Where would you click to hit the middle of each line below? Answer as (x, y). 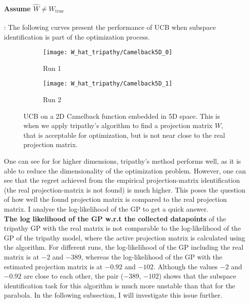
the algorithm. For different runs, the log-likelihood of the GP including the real (124, 247)
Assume (17, 8)
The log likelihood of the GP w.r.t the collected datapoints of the (115, 218)
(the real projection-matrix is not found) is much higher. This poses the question (125, 189)
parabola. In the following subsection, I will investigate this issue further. (113, 295)
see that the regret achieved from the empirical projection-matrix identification (122, 180)
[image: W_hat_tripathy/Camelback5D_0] (108, 53)
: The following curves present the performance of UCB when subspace (110, 27)
